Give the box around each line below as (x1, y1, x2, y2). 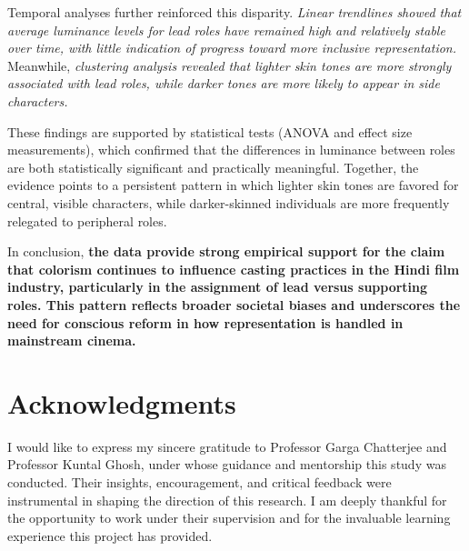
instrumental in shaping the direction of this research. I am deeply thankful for (7, 490, 447, 509)
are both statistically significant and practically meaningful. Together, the (7, 157, 419, 176)
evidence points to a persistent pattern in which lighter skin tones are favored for (7, 175, 459, 195)
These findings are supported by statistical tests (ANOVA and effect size (7, 122, 413, 141)
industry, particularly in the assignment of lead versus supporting (7, 277, 428, 296)
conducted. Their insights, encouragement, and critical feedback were (7, 473, 392, 491)
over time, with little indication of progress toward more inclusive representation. (7, 38, 457, 57)
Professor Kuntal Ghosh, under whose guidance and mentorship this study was (7, 455, 446, 474)
